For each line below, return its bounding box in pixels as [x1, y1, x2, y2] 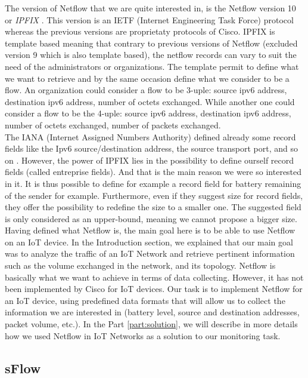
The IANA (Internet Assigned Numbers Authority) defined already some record [5, 130, 296, 143]
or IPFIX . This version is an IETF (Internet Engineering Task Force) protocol [5, 13, 294, 26]
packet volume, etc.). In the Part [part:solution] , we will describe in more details [5, 318, 298, 330]
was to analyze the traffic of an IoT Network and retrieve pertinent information [5, 247, 295, 260]
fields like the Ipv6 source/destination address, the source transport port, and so [5, 142, 298, 155]
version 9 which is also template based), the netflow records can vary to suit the [5, 48, 297, 61]
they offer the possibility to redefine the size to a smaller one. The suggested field [5, 201, 301, 213]
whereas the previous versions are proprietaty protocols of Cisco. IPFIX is [5, 25, 275, 38]
